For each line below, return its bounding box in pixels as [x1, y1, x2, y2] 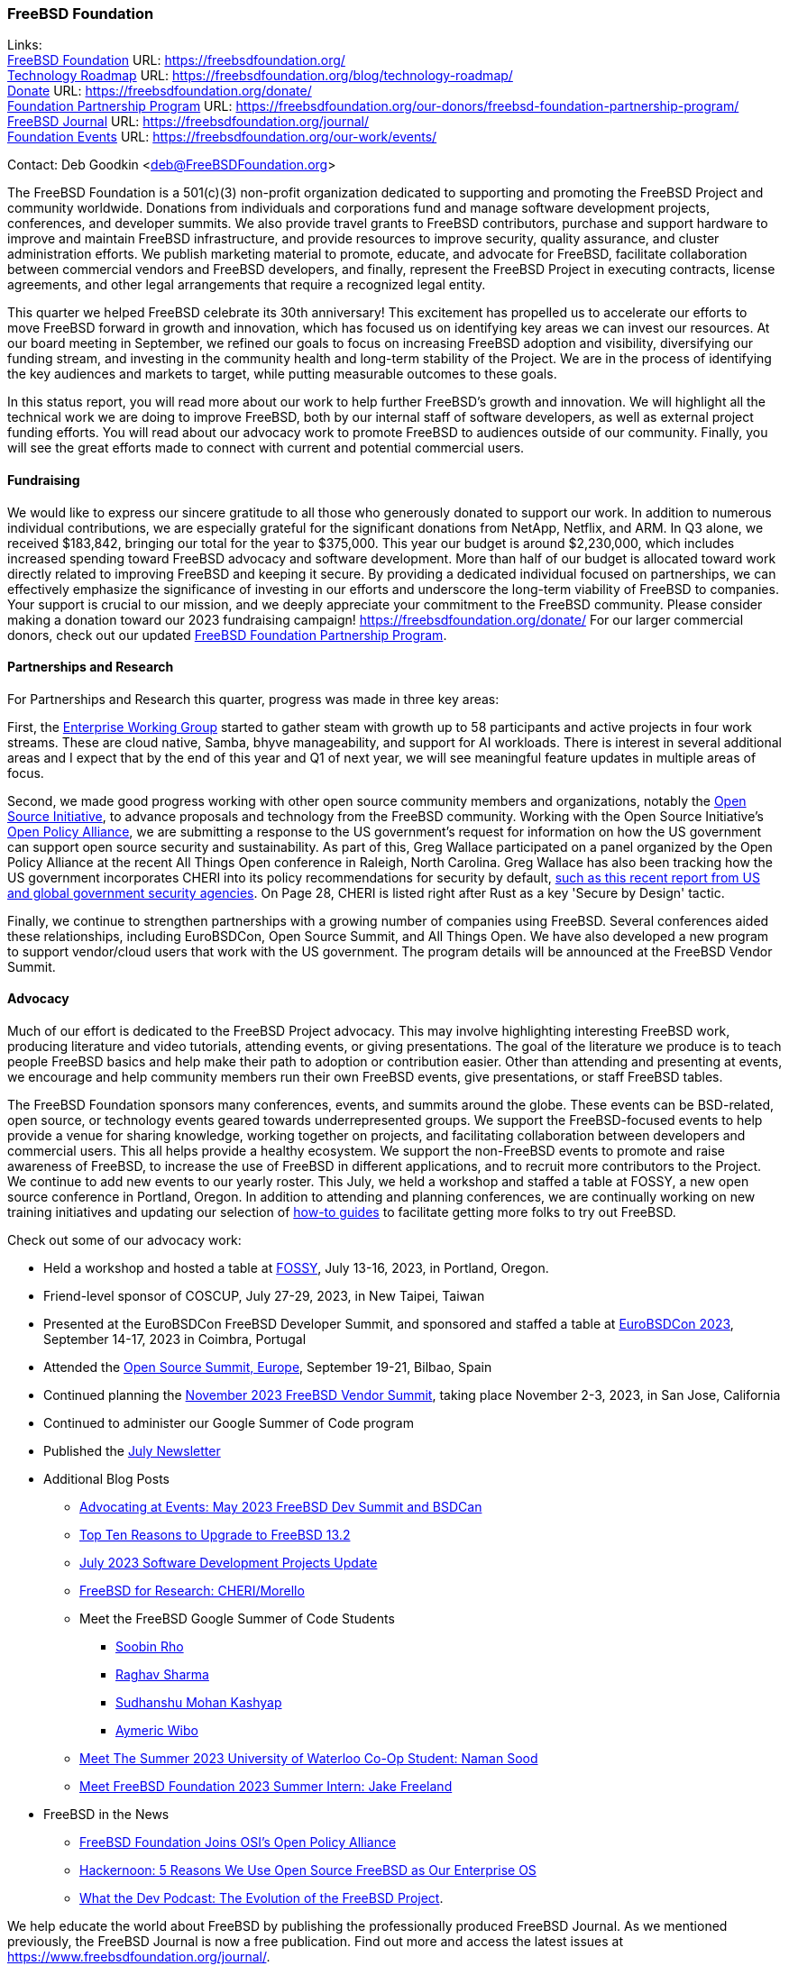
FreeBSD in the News [43, 1806, 170, 1823]
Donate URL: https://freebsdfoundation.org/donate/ [7, 83, 312, 99]
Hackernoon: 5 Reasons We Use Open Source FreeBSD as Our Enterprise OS [79, 1862, 537, 1879]
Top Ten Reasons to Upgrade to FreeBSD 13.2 [79, 1527, 351, 1543]
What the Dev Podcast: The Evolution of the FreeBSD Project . [79, 1890, 444, 1907]
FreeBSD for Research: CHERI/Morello [79, 1583, 305, 1599]
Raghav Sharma [115, 1667, 209, 1683]
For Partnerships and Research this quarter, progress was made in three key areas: [7, 690, 500, 707]
